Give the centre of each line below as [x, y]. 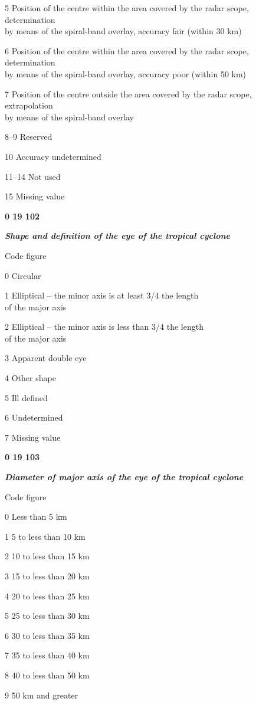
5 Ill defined [26, 397]
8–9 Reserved [29, 137]
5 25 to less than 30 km [47, 616]
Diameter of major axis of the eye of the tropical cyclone [124, 477]
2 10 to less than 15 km [47, 556]
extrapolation [29, 105]
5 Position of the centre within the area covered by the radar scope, [127, 8]
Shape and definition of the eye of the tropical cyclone [118, 236]
